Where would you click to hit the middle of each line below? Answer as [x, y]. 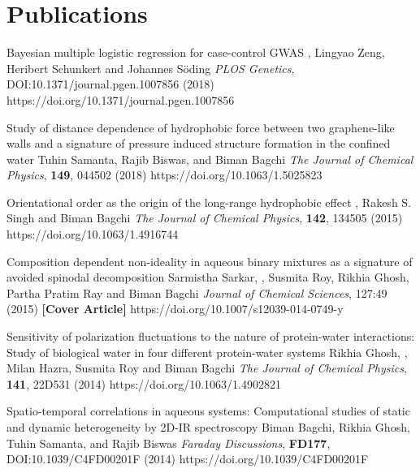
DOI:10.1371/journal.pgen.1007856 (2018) [110, 84]
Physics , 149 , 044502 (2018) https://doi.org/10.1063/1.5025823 [165, 175]
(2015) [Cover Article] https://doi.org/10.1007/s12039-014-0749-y [175, 309]
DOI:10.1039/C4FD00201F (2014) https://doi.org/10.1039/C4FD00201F [188, 459]
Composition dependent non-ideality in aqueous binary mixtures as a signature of [210, 261]
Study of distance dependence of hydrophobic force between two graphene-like [201, 127]
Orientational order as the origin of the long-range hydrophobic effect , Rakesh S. [209, 202]
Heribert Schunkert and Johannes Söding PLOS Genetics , [151, 68]
